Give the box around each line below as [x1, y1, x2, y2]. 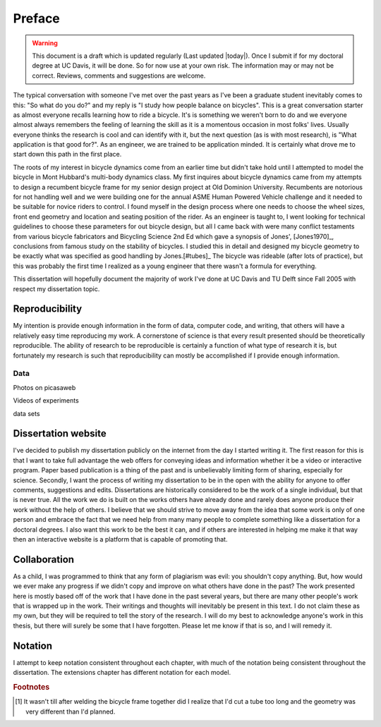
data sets [13, 409, 40, 417]
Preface [13, 11, 60, 26]
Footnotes [13, 682, 50, 692]
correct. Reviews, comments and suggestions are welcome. [32, 71, 206, 80]
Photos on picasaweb [13, 383, 76, 391]
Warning [32, 39, 58, 47]
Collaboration [13, 554, 74, 566]
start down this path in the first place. [13, 150, 122, 159]
